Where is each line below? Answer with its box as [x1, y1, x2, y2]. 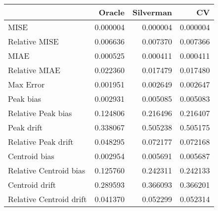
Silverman [132, 6, 173, 18]
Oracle [98, 6, 125, 18]
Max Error [8, 79, 45, 90]
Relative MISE [8, 36, 59, 47]
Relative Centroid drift [8, 193, 87, 205]
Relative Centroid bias [8, 165, 86, 176]
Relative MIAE [8, 64, 60, 76]
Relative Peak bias [8, 107, 72, 119]
